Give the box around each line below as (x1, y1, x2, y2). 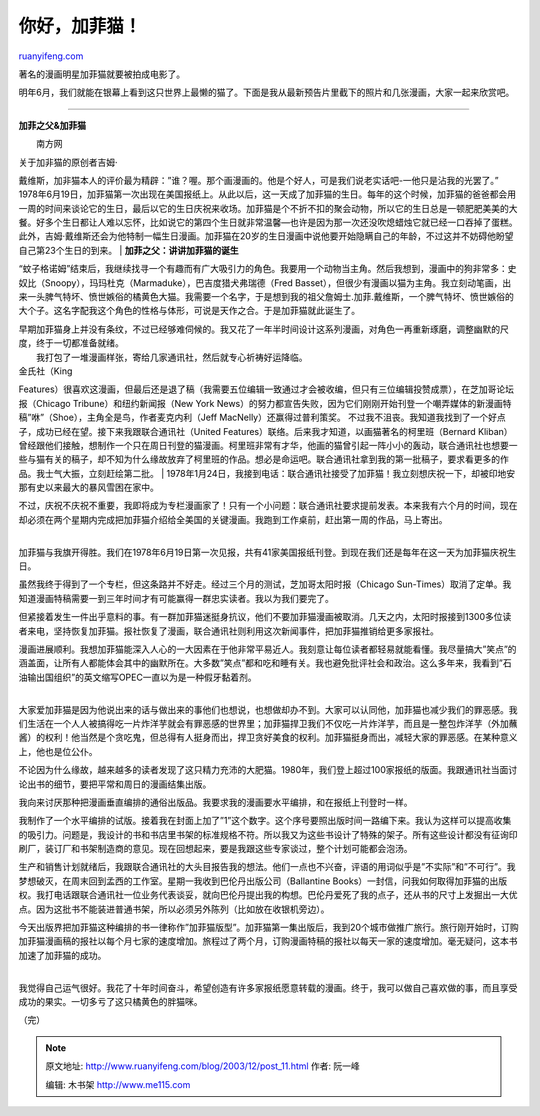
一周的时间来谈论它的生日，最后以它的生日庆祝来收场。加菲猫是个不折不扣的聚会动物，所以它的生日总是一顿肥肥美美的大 (18, 202, 518, 214)
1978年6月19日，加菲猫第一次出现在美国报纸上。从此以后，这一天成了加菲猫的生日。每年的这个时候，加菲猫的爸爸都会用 (18, 188, 517, 200)
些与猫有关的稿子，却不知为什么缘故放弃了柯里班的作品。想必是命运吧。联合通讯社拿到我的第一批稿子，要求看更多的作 (18, 453, 509, 465)
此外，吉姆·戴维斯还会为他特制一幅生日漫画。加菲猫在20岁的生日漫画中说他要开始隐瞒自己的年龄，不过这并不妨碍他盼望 (18, 230, 514, 242)
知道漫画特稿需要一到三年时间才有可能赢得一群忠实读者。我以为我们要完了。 (18, 592, 334, 604)
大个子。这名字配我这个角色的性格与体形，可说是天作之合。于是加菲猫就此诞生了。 (18, 305, 360, 317)
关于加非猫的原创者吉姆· (18, 156, 119, 168)
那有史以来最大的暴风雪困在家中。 (18, 481, 159, 494)
